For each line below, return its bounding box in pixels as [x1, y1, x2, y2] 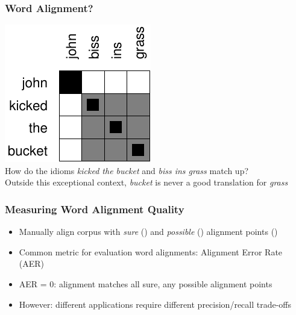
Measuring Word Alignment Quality [5, 201, 184, 216]
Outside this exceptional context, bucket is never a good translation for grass [5, 176, 288, 189]
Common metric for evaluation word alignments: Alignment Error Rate [19, 245, 283, 258]
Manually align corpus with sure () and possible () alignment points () [19, 225, 278, 238]
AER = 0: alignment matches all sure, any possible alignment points [19, 278, 272, 290]
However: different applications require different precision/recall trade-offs [19, 298, 292, 310]
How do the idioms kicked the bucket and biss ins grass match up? [5, 164, 249, 176]
